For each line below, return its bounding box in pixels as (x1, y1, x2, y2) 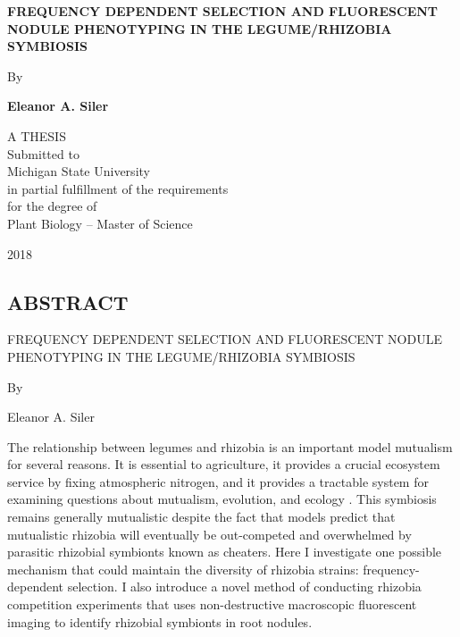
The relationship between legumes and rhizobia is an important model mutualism (7, 437, 453, 456)
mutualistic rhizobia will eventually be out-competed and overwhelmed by (7, 524, 412, 543)
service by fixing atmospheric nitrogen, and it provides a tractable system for (7, 472, 429, 490)
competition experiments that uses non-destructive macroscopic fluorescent (7, 595, 417, 614)
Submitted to (7, 144, 79, 163)
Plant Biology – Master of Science (7, 214, 193, 232)
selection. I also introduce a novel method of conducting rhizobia (67, 577, 422, 596)
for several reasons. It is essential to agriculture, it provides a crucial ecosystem (7, 455, 440, 474)
